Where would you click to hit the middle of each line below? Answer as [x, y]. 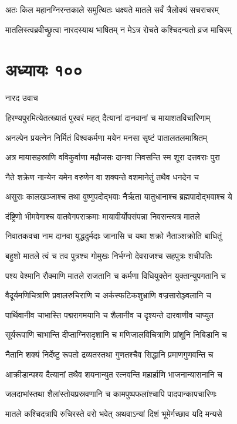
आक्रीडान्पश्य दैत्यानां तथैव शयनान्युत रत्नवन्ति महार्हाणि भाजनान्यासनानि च [114, 374]
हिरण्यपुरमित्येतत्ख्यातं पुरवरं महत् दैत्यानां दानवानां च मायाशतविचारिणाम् [108, 117]
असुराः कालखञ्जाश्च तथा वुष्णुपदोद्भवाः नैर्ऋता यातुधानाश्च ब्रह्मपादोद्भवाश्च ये [119, 196]
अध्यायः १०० [44, 70]
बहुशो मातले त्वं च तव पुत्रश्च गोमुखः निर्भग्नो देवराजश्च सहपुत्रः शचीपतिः [109, 256]
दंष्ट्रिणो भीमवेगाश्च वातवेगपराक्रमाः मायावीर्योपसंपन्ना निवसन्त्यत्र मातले [103, 216]
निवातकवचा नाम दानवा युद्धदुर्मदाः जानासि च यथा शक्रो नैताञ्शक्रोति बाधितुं [114, 236]
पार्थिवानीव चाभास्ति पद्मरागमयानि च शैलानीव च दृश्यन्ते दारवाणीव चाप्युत [109, 314]
